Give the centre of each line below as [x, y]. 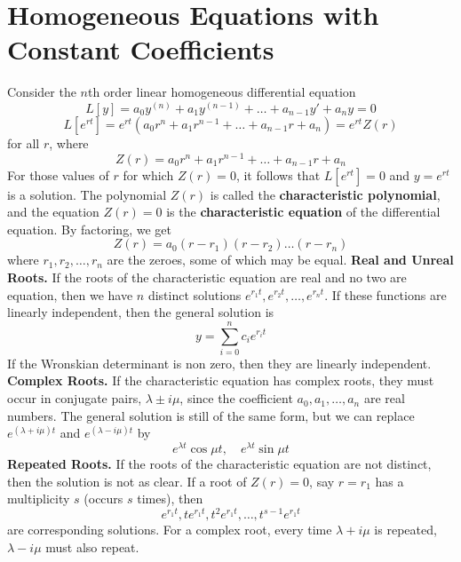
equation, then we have [70, 294]
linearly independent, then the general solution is [141, 312]
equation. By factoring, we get [89, 229]
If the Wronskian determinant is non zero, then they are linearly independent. [219, 363]
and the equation [53, 212]
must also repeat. [92, 546]
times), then [170, 499]
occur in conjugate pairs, [75, 398]
